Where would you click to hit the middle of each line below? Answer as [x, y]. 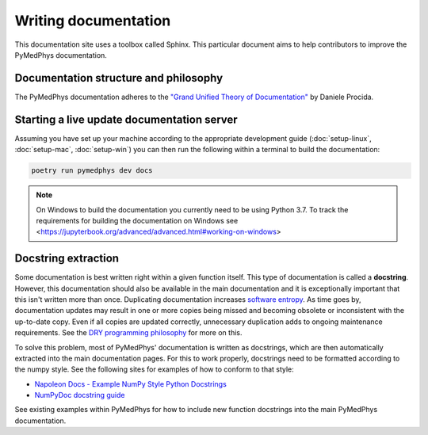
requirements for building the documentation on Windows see [137, 220]
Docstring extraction [67, 259]
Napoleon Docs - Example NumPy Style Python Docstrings [131, 383]
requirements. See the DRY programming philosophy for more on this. [128, 333]
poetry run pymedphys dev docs [92, 171]
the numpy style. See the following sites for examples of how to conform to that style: [155, 369]
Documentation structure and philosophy [119, 78]
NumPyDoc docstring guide [80, 395]
